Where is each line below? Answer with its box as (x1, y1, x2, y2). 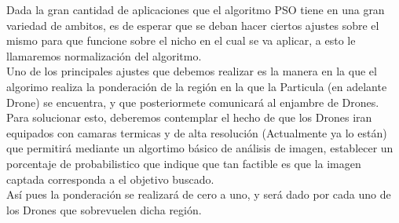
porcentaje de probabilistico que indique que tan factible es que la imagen (6, 155, 361, 171)
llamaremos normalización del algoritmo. (6, 47, 202, 64)
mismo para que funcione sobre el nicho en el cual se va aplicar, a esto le (6, 32, 356, 49)
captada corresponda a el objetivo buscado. (6, 170, 214, 187)
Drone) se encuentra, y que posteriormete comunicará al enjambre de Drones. (6, 93, 379, 110)
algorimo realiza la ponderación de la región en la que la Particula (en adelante (6, 78, 387, 94)
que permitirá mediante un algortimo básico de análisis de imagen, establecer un (6, 140, 394, 156)
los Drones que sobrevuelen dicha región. (6, 201, 202, 218)
